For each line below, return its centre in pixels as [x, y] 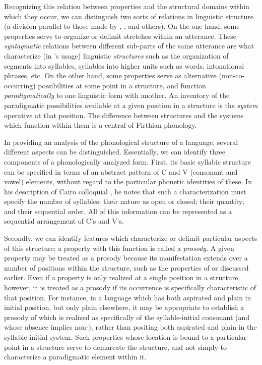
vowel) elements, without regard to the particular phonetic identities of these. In [128, 181]
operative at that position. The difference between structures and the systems [124, 115]
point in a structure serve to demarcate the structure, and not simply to [115, 347]
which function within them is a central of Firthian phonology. [101, 125]
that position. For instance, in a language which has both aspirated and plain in [128, 297]
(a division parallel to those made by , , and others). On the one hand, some [122, 26]
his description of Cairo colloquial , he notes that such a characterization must [125, 191]
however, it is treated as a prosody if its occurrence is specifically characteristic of [130, 288]
